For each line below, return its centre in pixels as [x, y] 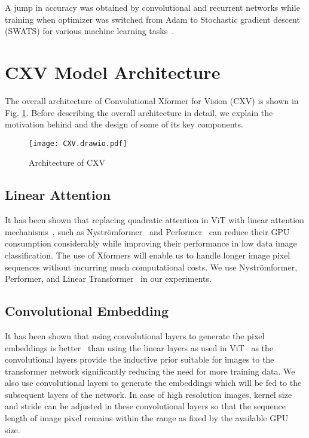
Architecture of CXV [67, 162]
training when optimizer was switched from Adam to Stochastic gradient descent [152, 19]
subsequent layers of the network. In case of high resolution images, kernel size [149, 394]
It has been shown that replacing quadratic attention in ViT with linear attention [154, 220]
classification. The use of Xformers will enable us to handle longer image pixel [148, 255]
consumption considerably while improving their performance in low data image [151, 243]
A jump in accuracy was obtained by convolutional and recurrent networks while [152, 7]
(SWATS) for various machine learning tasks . [90, 31]
